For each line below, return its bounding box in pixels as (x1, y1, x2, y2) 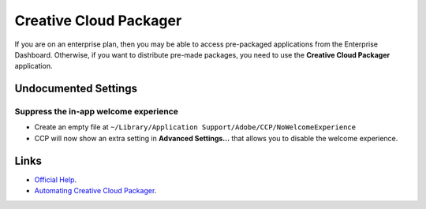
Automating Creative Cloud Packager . (34, 186, 157, 196)
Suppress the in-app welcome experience (14, 106, 179, 118)
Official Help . (34, 174, 77, 185)
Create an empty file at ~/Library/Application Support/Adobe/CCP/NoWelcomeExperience (34, 122, 357, 132)
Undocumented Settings (14, 82, 138, 95)
